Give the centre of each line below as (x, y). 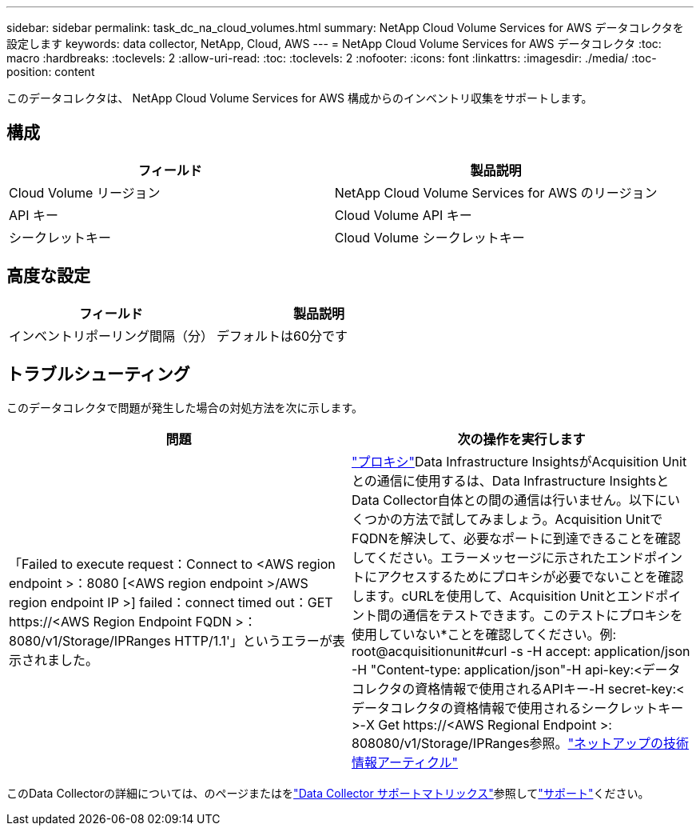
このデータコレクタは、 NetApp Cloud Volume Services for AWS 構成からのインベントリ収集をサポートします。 (300, 98)
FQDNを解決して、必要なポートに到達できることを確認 (516, 538)
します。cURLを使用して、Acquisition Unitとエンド (504, 596)
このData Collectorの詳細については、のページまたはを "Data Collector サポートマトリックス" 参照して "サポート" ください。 (328, 793)
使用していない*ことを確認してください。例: (484, 634)
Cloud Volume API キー (403, 215)
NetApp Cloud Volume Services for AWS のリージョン (496, 192)
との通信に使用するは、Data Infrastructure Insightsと (511, 480)
